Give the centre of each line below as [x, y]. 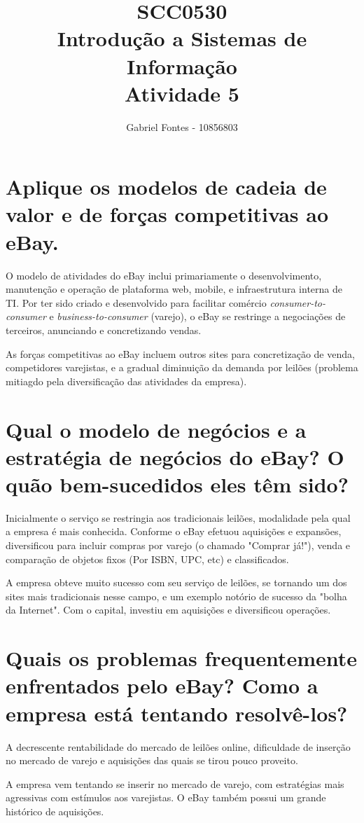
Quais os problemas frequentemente [182, 658]
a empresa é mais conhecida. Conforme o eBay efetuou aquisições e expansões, [174, 531]
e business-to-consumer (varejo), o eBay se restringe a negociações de [197, 316]
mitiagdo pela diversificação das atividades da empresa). [126, 381]
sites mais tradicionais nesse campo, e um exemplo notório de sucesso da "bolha [176, 596]
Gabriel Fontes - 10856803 [182, 126]
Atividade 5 [182, 93]
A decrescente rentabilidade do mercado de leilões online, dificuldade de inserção [178, 746]
